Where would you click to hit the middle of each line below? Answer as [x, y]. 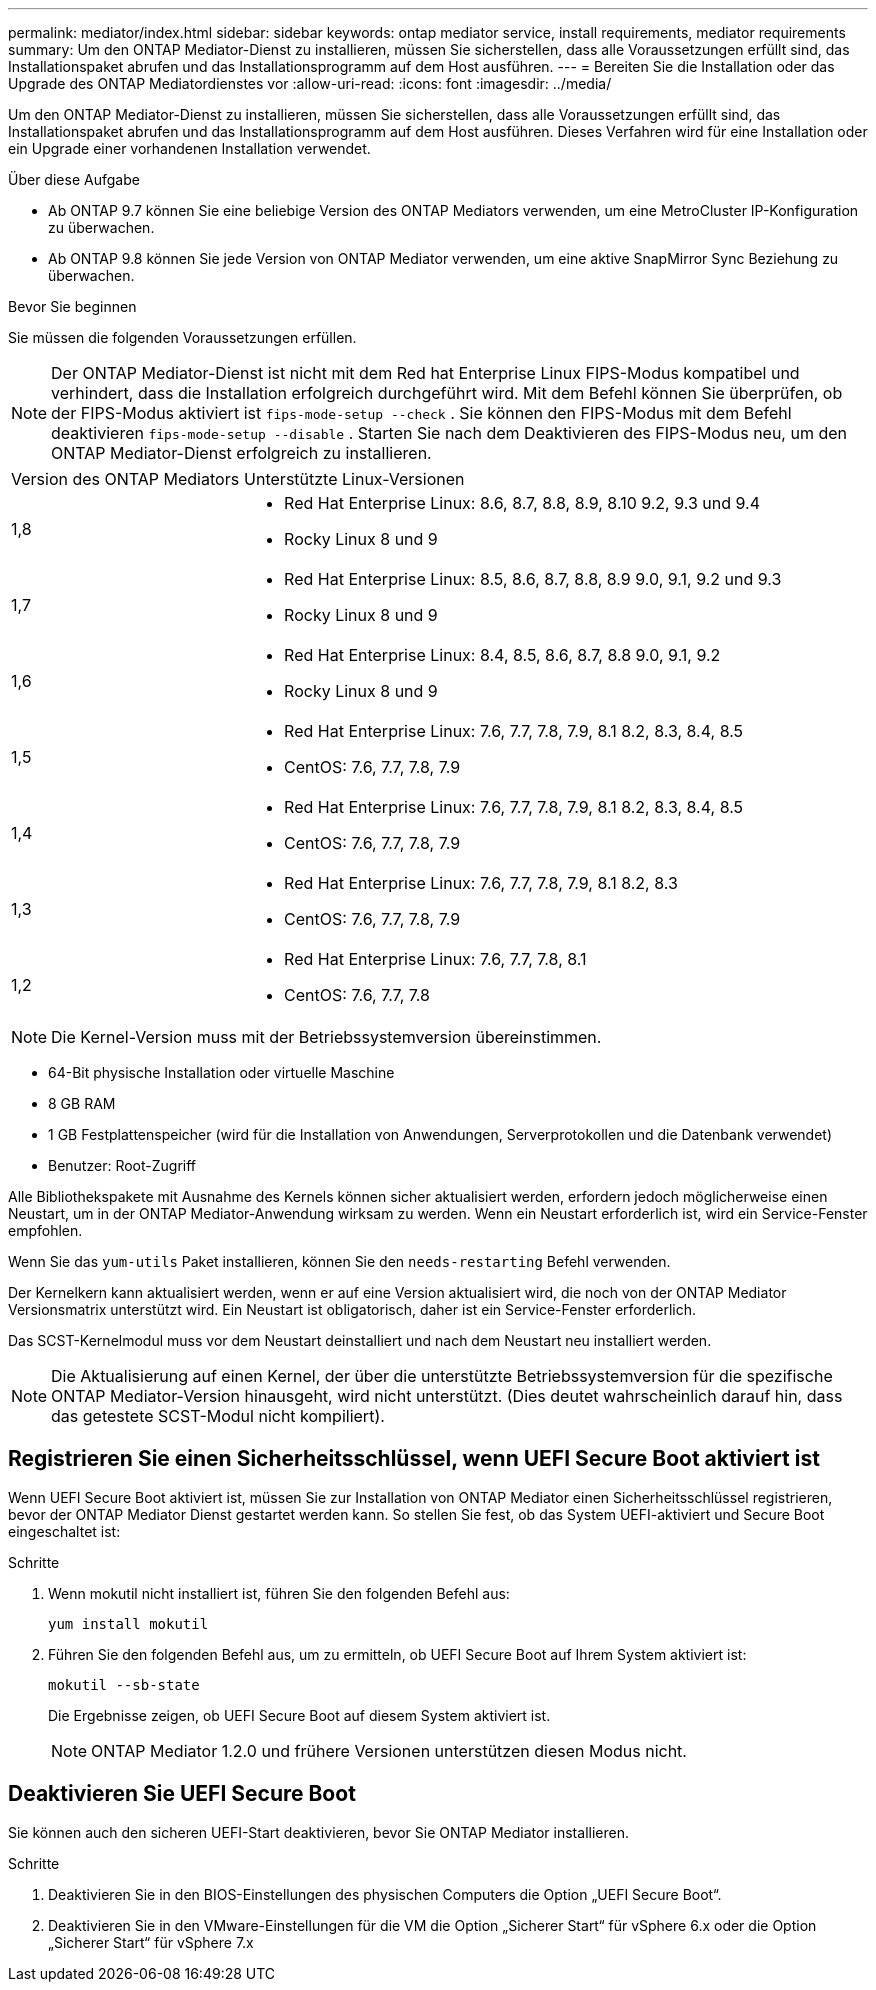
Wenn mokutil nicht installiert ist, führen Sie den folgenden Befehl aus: [279, 1593]
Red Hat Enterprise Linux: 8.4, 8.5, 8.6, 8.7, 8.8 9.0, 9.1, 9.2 [502, 655]
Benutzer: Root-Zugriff [122, 1165]
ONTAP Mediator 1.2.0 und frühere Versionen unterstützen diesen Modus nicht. [389, 1750]
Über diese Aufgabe [74, 179]
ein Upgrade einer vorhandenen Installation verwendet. [189, 148]
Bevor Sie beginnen [72, 306]
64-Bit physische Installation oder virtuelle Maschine [221, 1072]
